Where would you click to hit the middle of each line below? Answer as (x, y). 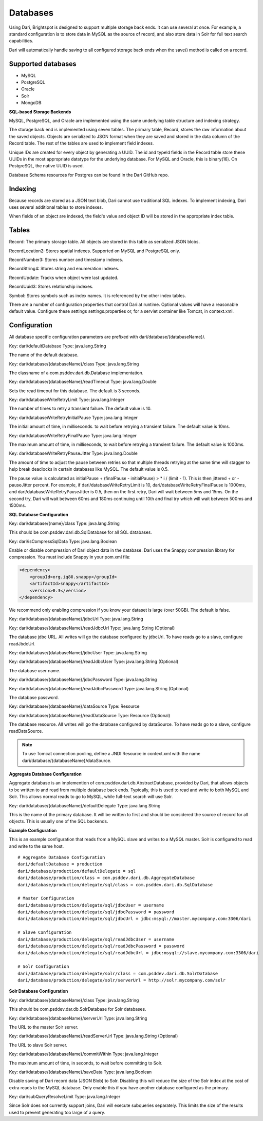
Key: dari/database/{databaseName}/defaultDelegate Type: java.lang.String (85, 805)
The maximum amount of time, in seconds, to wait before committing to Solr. (86, 1063)
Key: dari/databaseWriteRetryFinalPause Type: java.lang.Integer (73, 435)
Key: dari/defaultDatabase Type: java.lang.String (58, 346)
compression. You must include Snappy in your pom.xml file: (70, 557)
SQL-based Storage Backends (40, 112)
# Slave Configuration (45, 932)
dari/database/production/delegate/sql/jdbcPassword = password (96, 912)
